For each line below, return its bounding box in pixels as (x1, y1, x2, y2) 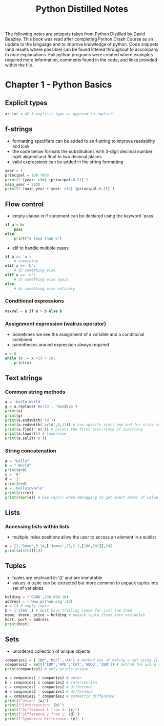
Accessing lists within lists (5, 523, 70, 530)
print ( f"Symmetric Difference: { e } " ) (5, 717, 84, 722)
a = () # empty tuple (5, 603, 49, 609)
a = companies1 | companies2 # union (5, 676, 82, 681)
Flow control (5, 200, 44, 208)
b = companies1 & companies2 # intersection (5, 680, 97, 685)
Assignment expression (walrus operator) (5, 320, 106, 327)
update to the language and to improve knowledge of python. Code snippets (5, 42, 159, 47)
